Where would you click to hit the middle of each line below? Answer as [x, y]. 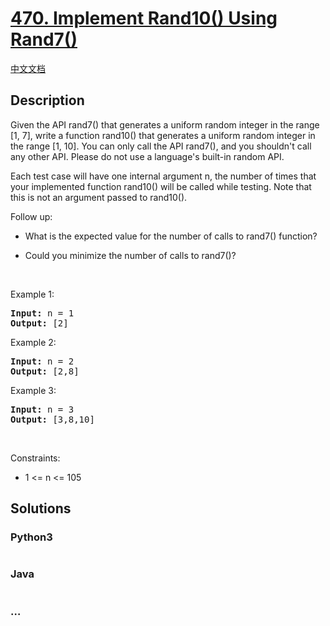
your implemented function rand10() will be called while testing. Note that [161, 186]
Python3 [31, 537]
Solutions [41, 508]
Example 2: [33, 342]
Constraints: [35, 458]
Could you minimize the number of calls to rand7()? [130, 255]
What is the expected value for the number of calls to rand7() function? [171, 236]
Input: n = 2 [42, 361]
